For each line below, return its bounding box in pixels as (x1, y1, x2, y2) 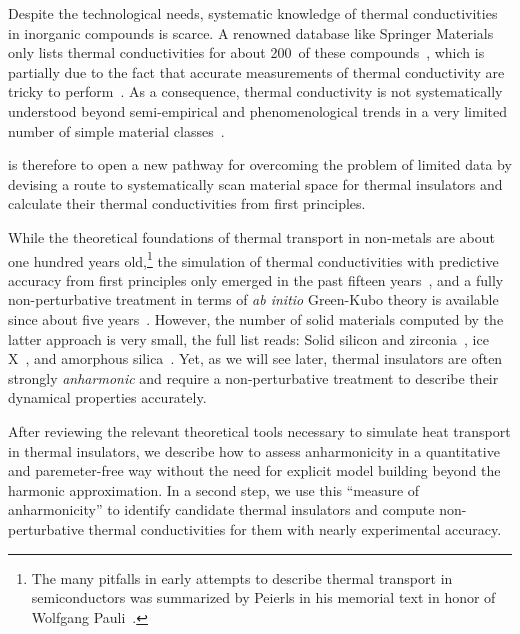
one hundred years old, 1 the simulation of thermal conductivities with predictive (8, 247, 499, 271)
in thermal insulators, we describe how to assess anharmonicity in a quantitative (8, 440, 500, 461)
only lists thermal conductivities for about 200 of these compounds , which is (8, 42, 485, 63)
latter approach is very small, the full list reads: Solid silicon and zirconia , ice (8, 328, 489, 349)
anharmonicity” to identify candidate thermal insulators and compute (8, 499, 435, 520)
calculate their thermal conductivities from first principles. (8, 193, 366, 214)
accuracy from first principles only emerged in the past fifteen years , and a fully (8, 269, 504, 290)
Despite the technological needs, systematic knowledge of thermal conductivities (8, 3, 498, 23)
